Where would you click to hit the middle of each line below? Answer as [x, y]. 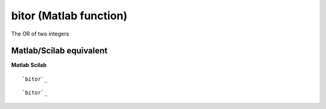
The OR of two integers [40, 34]
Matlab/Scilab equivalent [59, 51]
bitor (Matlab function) [69, 16]
